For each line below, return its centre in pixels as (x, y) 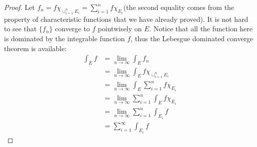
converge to (72, 29)
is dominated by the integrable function (65, 38)
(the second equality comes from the (179, 7)
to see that (20, 29)
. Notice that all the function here (201, 29)
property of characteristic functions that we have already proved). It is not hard (126, 19)
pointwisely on (120, 29)
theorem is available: (35, 48)
